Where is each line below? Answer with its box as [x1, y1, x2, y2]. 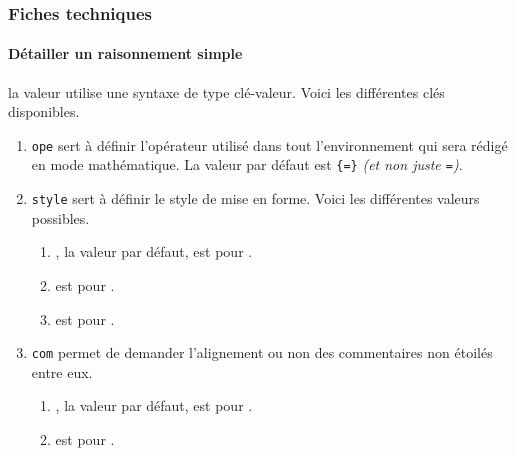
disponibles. [8, 101, 80, 122]
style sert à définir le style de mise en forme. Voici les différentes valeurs [31, 188, 480, 209]
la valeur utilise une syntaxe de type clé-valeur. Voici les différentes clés [8, 81, 445, 102]
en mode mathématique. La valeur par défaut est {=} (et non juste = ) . [31, 154, 463, 175]
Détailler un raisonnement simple [8, 43, 243, 64]
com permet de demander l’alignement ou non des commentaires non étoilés [31, 342, 493, 363]
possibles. [31, 207, 90, 228]
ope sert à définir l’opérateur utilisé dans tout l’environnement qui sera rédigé [31, 134, 508, 155]
